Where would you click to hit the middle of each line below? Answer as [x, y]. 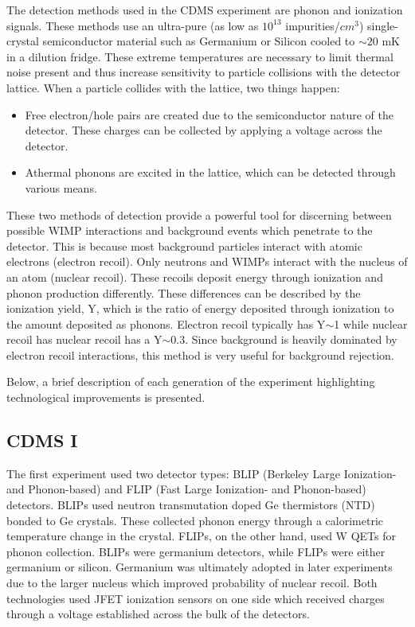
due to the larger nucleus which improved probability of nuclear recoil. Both [192, 583]
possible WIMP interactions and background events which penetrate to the [190, 230]
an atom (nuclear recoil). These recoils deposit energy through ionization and [195, 277]
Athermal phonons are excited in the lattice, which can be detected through [210, 172]
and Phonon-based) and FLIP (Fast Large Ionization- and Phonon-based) [186, 489]
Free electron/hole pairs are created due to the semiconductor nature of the [209, 114]
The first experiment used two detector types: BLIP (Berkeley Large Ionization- [202, 473]
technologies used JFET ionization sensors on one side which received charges [196, 598]
